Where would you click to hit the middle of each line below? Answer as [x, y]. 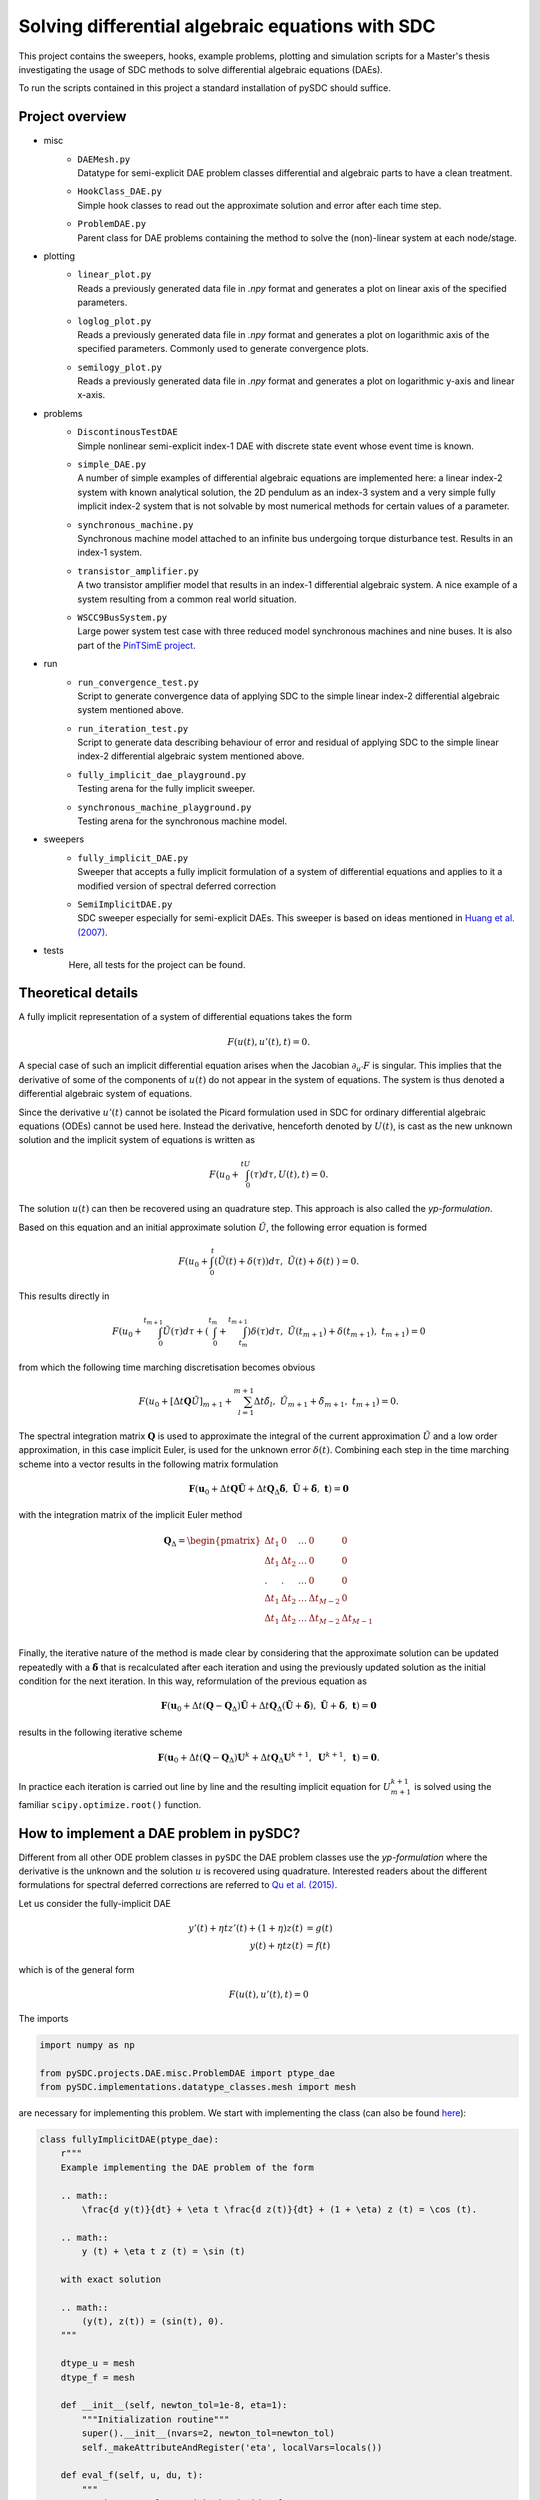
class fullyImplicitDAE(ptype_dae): [129, 2139]
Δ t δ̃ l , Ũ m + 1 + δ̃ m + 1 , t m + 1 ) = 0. [326, 1402]
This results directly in [64, 1296]
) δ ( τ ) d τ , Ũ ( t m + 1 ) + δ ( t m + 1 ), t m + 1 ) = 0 [336, 1332]
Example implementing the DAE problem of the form [187, 2167]
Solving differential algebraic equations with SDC [227, 26]
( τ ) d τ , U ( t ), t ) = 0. [289, 1174]
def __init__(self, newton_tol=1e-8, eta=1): [174, 2405]
